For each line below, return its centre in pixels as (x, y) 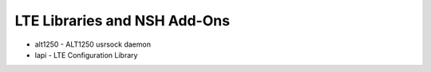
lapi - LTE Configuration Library (86, 55)
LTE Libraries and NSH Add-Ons (123, 21)
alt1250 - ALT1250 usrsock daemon (93, 44)
